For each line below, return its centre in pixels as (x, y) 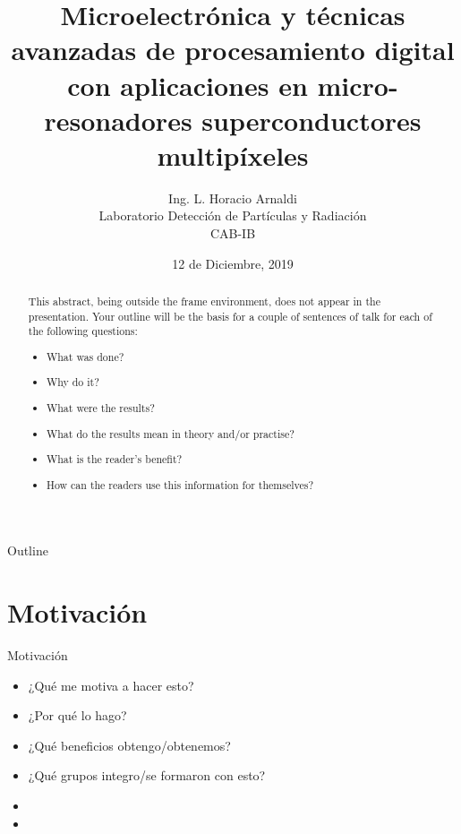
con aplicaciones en (188, 85)
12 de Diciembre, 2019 (233, 263)
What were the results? (101, 408)
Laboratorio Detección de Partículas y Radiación (233, 215)
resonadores (118, 120)
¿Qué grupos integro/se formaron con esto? (147, 775)
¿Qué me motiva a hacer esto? (111, 685)
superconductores (312, 120)
